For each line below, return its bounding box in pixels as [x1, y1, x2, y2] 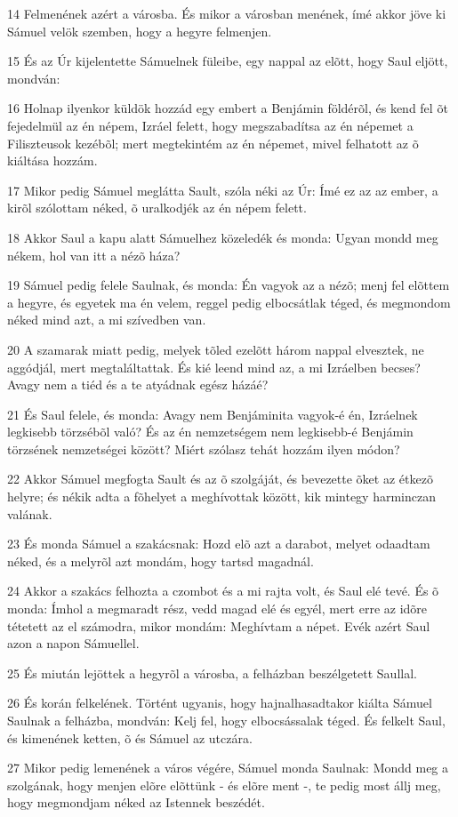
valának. [7, 504, 52, 523]
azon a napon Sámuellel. [7, 634, 140, 653]
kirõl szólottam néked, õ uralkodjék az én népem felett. [7, 198, 307, 217]
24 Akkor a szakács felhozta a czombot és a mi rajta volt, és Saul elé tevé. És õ [7, 581, 439, 600]
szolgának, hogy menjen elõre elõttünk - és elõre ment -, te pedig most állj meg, [7, 775, 441, 794]
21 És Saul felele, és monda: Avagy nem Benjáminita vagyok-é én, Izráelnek [7, 404, 418, 423]
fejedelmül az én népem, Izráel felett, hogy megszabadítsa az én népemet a [7, 116, 414, 134]
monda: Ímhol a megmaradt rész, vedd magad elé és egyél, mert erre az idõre [7, 599, 428, 618]
